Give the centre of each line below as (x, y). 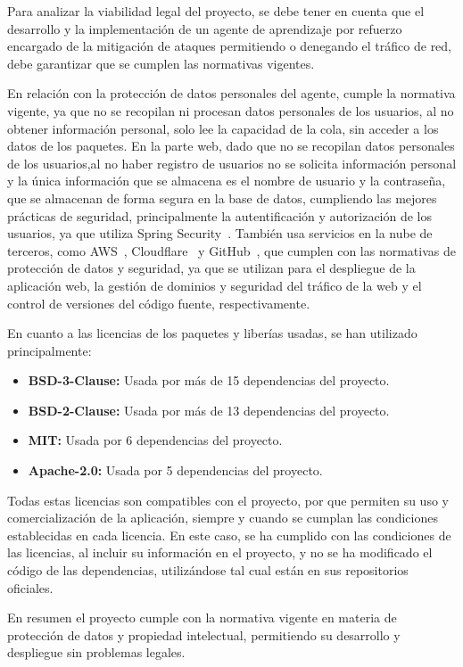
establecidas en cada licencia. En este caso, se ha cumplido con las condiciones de (229, 535)
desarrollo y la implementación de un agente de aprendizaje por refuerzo (205, 28)
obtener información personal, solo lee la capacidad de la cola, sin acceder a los (223, 128)
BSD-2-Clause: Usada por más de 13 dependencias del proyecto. (209, 410)
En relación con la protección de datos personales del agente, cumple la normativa (231, 93)
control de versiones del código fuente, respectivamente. (159, 303)
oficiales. (30, 587)
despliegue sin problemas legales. (96, 652)
